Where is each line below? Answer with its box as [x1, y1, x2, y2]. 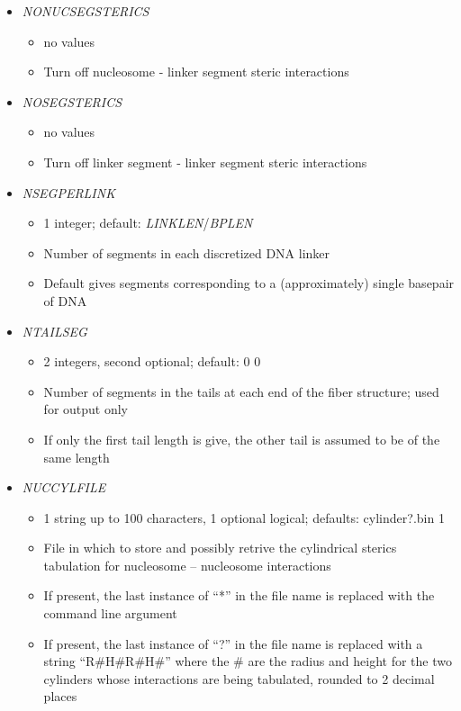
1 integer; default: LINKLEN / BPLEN [43, 213, 253, 232]
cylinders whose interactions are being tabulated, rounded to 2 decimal [43, 669, 435, 688]
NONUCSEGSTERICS [22, 2, 149, 20]
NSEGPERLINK [22, 183, 115, 202]
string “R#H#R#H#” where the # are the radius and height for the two [43, 652, 452, 670]
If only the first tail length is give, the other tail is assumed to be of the [43, 429, 440, 448]
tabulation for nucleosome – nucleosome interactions [43, 555, 331, 574]
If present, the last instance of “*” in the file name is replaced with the [43, 586, 435, 605]
